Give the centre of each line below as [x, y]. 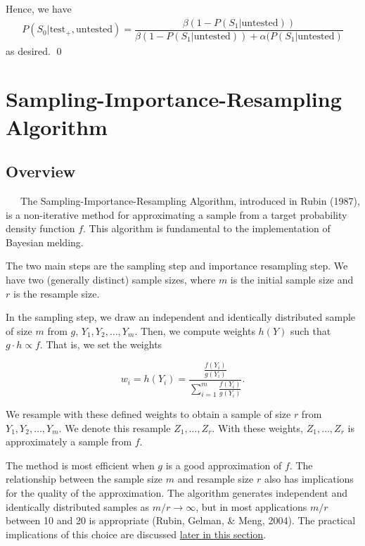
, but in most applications [251, 506]
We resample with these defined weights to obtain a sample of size [148, 414]
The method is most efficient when [80, 465]
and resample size [216, 479]
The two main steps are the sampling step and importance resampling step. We [177, 266]
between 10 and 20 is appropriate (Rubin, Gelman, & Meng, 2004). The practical [181, 520]
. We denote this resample [115, 427]
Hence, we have [39, 8]
